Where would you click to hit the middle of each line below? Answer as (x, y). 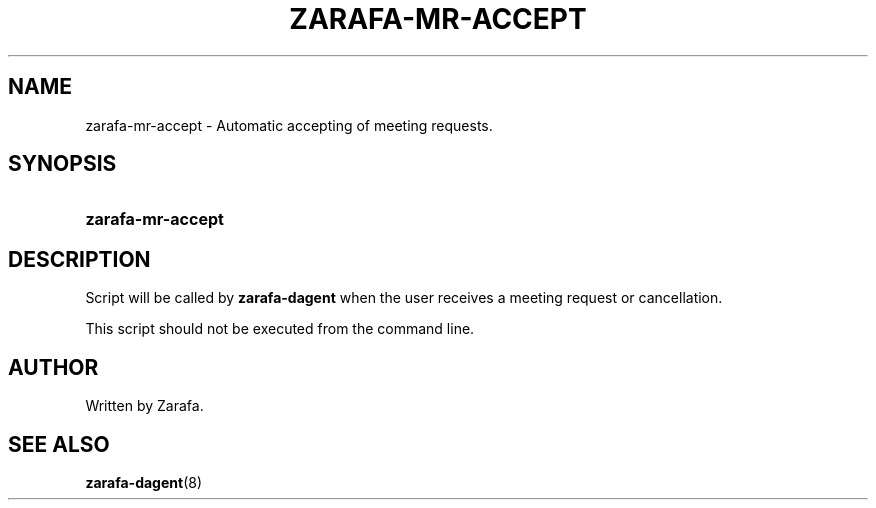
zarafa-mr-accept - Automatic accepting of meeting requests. (289, 125)
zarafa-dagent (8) (144, 482)
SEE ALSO (59, 444)
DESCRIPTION (79, 259)
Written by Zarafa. (144, 406)
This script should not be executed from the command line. (280, 329)
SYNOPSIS (62, 164)
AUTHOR (53, 367)
